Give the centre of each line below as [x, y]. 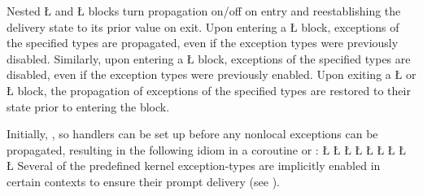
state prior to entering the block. [88, 106]
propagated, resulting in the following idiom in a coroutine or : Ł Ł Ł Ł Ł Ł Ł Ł [207, 149]
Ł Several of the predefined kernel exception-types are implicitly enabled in [194, 166]
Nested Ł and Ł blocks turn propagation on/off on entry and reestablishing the [204, 11]
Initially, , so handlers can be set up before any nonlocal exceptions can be [192, 134]
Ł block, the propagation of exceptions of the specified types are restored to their [209, 90]
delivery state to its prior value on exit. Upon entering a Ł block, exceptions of [203, 26]
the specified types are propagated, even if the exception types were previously [203, 43]
